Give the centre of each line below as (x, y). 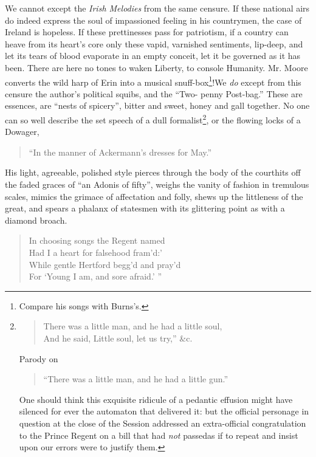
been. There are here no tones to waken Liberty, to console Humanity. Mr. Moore (156, 67)
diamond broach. (36, 220)
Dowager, (22, 132)
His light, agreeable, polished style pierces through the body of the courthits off (153, 172)
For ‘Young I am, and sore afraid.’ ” (95, 276)
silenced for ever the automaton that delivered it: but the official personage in (164, 411)
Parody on (39, 358)
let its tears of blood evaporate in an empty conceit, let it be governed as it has (153, 56)
